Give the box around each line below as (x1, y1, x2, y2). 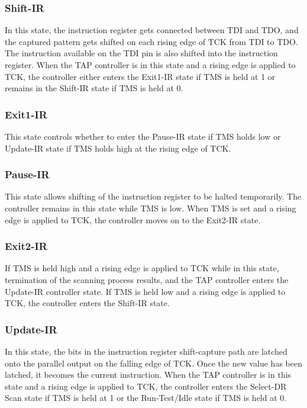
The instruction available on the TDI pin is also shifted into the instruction (5, 47, 278, 59)
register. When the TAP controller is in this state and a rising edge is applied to (5, 59, 296, 70)
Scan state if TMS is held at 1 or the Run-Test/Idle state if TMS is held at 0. (5, 391, 287, 404)
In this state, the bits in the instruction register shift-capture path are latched (5, 345, 287, 357)
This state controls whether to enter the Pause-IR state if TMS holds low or (5, 130, 281, 142)
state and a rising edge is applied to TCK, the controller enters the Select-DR (5, 380, 287, 392)
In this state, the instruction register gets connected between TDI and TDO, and (5, 24, 299, 36)
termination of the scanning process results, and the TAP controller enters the (5, 274, 289, 285)
